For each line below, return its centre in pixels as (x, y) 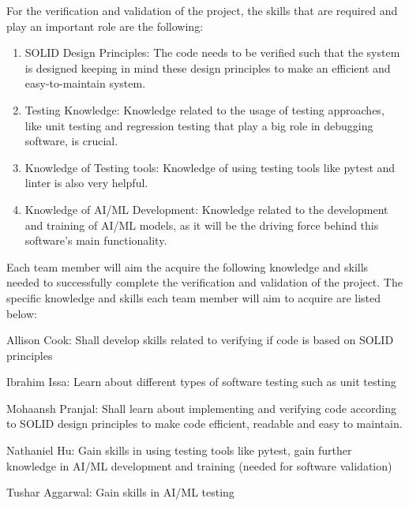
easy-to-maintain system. (85, 83)
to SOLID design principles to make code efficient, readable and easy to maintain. (204, 424)
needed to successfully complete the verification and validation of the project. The (204, 282)
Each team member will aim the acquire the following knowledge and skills (188, 266)
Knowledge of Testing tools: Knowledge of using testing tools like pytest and (210, 167)
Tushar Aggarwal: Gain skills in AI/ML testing (120, 492)
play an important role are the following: (105, 26)
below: (22, 313)
